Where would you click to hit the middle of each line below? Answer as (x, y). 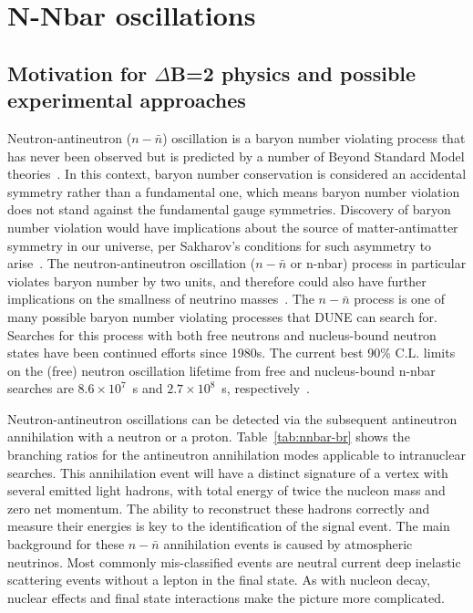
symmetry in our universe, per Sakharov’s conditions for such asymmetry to (220, 245)
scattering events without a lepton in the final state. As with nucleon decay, (219, 580)
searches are (41, 388)
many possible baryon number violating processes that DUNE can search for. (222, 316)
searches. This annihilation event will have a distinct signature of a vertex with (228, 472)
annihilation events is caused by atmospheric (288, 544)
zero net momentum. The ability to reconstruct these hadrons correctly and (219, 508)
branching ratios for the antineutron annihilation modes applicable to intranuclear (236, 455)
